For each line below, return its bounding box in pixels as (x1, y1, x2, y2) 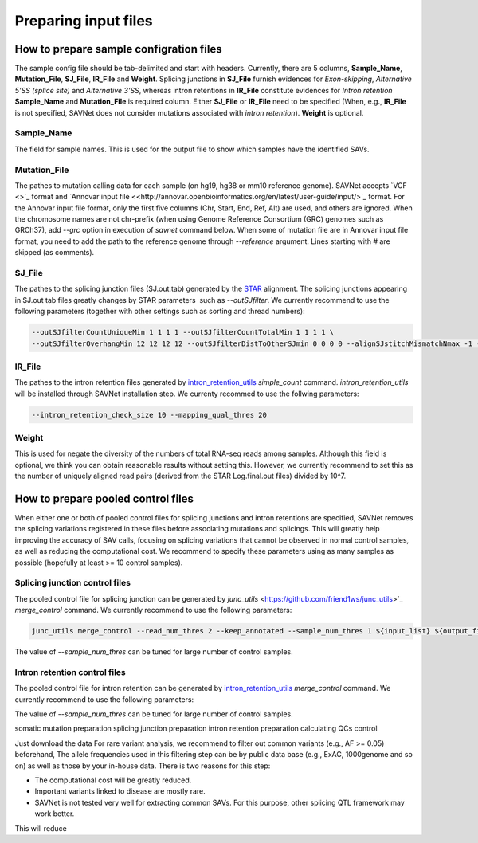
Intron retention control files (14, 666, 127, 677)
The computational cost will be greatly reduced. (34, 775, 192, 785)
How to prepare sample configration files (14, 42, 222, 56)
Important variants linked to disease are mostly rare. (34, 786, 206, 796)
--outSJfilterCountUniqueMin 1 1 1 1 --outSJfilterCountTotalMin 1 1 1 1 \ (31, 327, 335, 337)
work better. (34, 809, 75, 818)
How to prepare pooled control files (14, 492, 194, 505)
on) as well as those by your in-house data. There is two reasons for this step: (14, 761, 271, 770)
